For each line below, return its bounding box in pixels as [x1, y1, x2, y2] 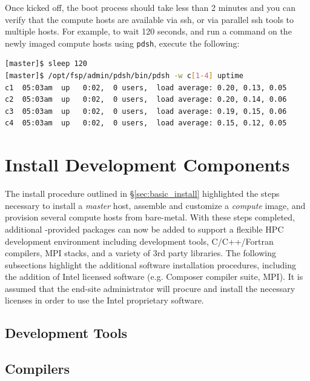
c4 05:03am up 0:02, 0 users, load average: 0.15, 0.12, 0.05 [5, 119, 287, 128]
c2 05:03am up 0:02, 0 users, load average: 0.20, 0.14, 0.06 [5, 95, 287, 104]
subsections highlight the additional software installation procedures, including [5, 258, 296, 271]
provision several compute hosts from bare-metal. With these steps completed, [5, 211, 295, 224]
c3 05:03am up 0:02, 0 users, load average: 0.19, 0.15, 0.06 [5, 107, 287, 116]
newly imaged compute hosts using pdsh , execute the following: [5, 36, 240, 49]
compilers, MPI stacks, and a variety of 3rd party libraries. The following [5, 247, 276, 259]
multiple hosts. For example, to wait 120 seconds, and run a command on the [5, 25, 292, 38]
